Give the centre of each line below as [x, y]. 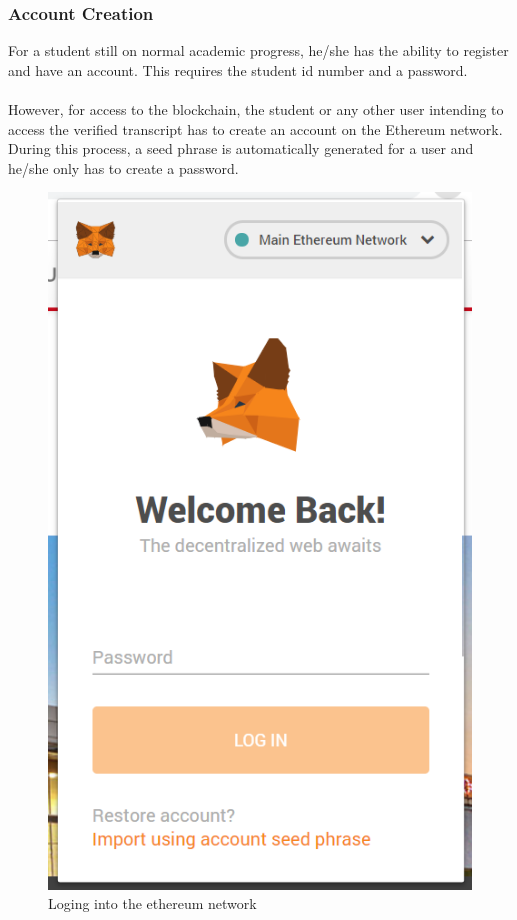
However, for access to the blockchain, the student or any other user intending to [256, 109]
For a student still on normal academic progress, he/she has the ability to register [258, 50]
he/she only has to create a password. [123, 167]
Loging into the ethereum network [152, 903]
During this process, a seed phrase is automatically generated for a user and [241, 148]
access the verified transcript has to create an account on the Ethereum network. [255, 128]
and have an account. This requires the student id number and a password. [238, 69]
